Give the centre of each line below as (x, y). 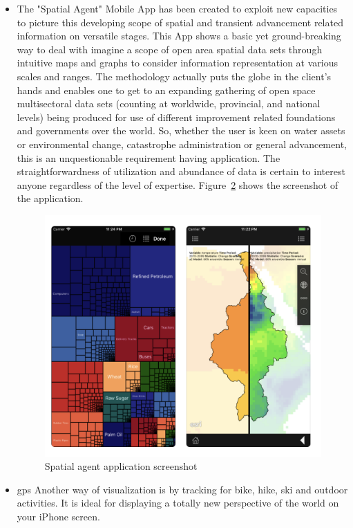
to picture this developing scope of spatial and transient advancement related (180, 22)
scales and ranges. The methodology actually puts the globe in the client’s (174, 76)
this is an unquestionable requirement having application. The (149, 157)
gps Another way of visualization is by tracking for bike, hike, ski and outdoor (182, 489)
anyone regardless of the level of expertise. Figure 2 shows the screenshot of (178, 184)
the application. (50, 198)
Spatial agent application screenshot (121, 466)
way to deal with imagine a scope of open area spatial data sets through (170, 49)
